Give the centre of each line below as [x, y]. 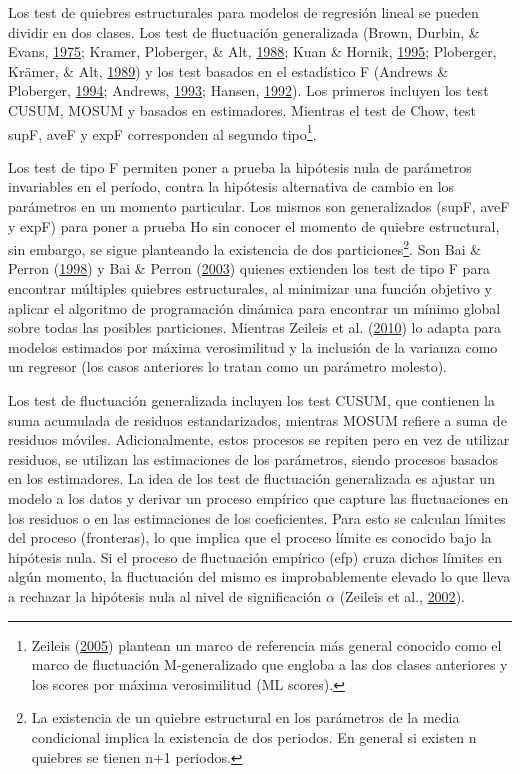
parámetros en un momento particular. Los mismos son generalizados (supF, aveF [259, 206]
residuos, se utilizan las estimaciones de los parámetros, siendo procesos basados [253, 458]
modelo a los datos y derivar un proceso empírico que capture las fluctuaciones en [258, 497]
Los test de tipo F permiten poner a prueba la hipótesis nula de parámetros [240, 166]
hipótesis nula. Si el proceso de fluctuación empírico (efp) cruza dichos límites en [255, 556]
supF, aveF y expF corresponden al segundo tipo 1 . [162, 132]
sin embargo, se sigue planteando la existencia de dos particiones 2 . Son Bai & [245, 247]
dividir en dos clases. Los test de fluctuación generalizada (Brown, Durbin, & [244, 31]
